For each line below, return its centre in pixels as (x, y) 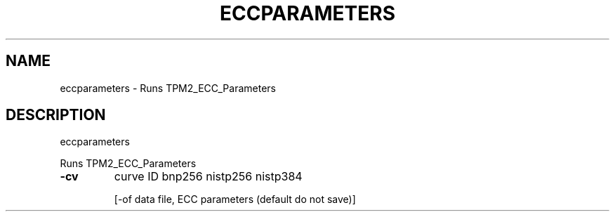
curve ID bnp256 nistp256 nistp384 (208, 177)
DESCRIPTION (56, 115)
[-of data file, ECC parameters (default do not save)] (235, 199)
